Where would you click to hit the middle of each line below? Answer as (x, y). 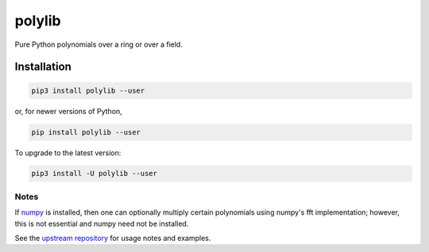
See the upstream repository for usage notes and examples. (113, 238)
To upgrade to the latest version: (68, 153)
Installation (43, 67)
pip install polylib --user (86, 132)
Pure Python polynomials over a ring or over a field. (99, 44)
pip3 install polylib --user (88, 90)
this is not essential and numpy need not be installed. (102, 223)
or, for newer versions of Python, (68, 111)
